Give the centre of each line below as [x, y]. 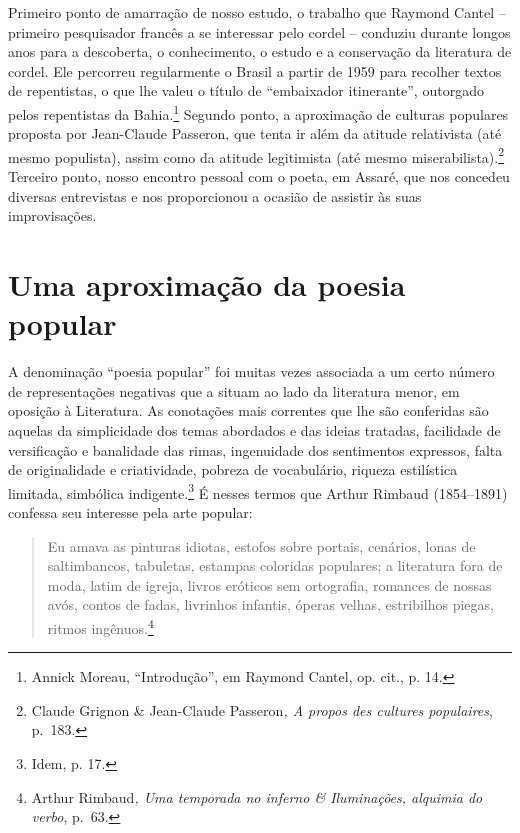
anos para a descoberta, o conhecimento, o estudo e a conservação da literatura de [260, 51]
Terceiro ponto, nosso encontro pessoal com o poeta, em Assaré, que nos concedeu [259, 176]
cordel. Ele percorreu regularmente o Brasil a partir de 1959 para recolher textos [255, 70]
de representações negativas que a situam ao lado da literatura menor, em [234, 390]
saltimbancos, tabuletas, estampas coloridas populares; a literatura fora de [275, 565]
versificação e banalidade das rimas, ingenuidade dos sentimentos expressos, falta [255, 449]
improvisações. [52, 215]
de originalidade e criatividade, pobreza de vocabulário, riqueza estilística [233, 469]
